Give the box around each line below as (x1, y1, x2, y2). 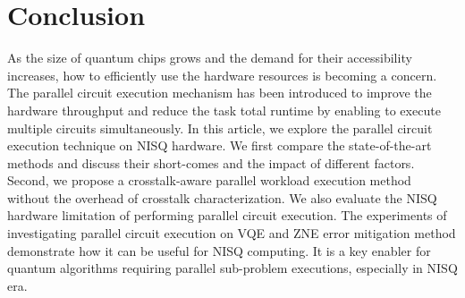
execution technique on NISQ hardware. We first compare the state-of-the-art (7, 136, 432, 155)
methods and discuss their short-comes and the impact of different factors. (7, 153, 415, 172)
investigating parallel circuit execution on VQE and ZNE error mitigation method (7, 224, 456, 243)
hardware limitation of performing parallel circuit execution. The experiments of (7, 206, 447, 225)
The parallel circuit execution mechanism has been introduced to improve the (7, 83, 432, 102)
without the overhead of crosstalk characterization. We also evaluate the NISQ (7, 188, 437, 207)
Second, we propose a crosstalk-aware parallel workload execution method (7, 171, 411, 190)
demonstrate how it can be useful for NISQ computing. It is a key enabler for (7, 241, 431, 260)
